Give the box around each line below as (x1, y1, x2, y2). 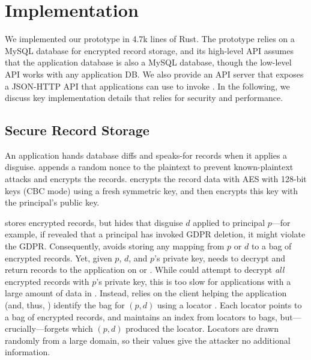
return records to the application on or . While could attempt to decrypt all (5, 263, 285, 276)
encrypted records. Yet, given (5, 251, 112, 264)
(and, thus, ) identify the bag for (5, 299, 125, 311)
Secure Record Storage (5, 121, 149, 139)
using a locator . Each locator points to (157, 299, 302, 311)
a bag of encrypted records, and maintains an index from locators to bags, (5, 310, 277, 323)
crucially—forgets (5, 322, 69, 335)
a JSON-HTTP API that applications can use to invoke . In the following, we (5, 79, 290, 92)
